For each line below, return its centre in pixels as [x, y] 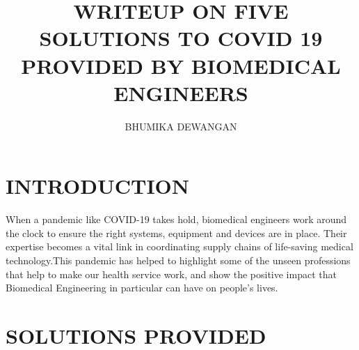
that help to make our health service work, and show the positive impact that [171, 274]
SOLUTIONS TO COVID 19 [181, 38]
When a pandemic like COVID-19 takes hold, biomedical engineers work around [176, 219]
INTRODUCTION [98, 186]
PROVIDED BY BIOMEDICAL [181, 65]
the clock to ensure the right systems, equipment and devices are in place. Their [176, 233]
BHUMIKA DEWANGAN [181, 126]
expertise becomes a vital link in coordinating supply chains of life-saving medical [179, 246]
